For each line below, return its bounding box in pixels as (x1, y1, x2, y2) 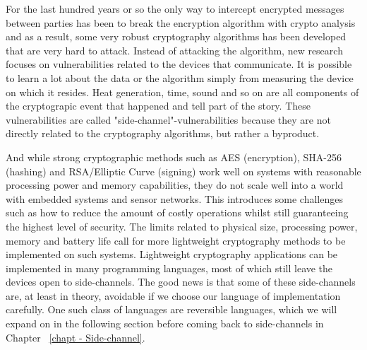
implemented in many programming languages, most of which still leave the (6, 260, 333, 275)
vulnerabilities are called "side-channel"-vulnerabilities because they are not (6, 112, 331, 127)
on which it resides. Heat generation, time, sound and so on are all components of (6, 84, 359, 99)
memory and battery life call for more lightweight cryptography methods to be (6, 233, 346, 247)
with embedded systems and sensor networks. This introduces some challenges (6, 191, 343, 206)
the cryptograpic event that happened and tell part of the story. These (6, 98, 311, 113)
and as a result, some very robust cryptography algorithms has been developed (6, 29, 347, 44)
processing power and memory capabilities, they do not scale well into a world (6, 177, 344, 192)
